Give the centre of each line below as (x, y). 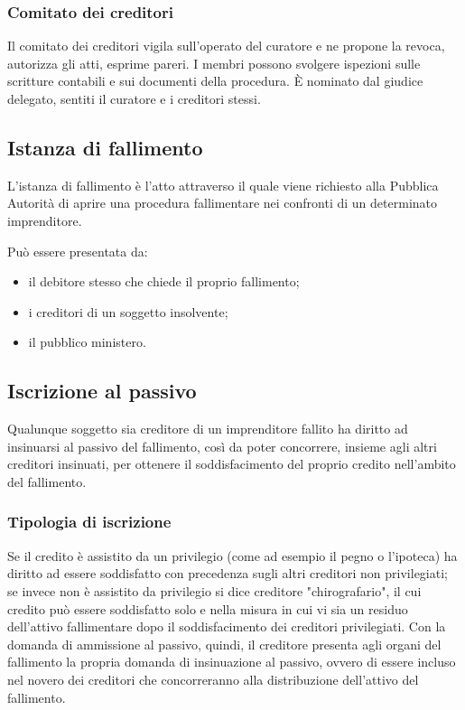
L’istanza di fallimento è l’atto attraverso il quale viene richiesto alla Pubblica (223, 185)
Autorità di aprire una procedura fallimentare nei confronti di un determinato (222, 203)
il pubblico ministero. (87, 342)
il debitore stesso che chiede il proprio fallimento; (164, 281)
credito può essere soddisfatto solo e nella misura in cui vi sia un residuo (208, 608)
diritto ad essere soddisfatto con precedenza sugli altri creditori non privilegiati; (228, 573)
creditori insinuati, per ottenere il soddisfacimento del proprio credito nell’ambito (232, 464)
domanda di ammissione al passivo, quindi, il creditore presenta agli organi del (224, 644)
